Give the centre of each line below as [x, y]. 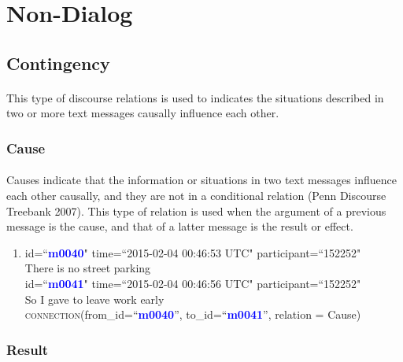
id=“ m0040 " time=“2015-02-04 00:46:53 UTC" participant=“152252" [193, 252]
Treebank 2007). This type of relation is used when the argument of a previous [196, 211]
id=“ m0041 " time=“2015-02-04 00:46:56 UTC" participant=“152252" [193, 283]
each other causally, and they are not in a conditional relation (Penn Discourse [196, 195]
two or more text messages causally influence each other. [143, 113]
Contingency [58, 63]
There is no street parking [88, 268]
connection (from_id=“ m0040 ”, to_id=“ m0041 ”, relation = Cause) [193, 314]
